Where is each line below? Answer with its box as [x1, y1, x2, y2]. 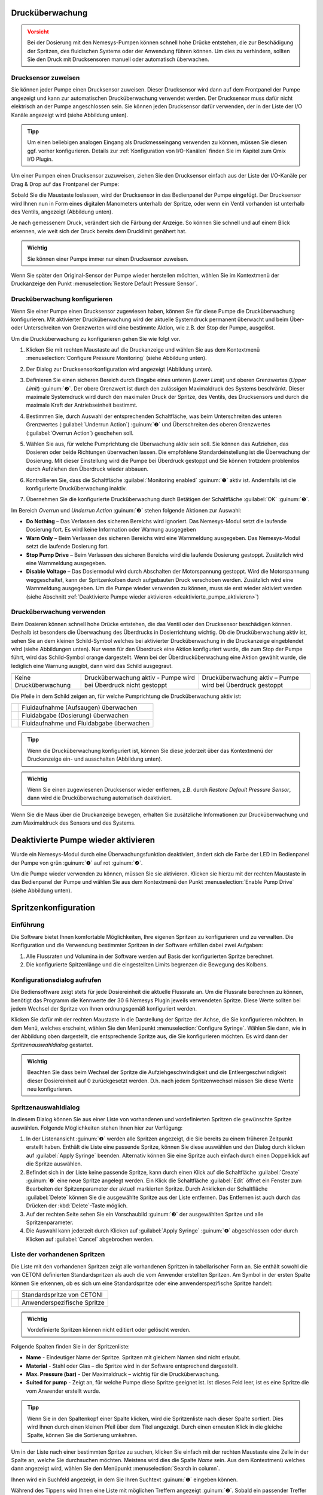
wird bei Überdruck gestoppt [202, 681, 284, 689]
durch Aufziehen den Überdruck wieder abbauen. [26, 465, 149, 472]
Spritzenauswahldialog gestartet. [11, 1041, 93, 1048]
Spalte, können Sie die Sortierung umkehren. [27, 1432, 138, 1439]
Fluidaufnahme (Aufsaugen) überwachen [22, 703, 138, 712]
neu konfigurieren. [27, 1085, 73, 1093]
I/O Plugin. [27, 155, 53, 163]
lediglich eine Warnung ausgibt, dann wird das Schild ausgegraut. [11, 662, 173, 669]
